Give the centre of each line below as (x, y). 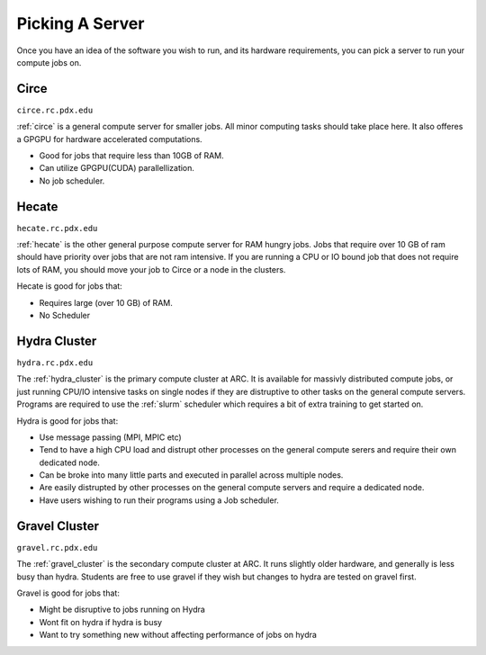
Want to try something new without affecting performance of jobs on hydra (178, 635)
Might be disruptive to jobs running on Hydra (122, 610)
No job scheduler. (72, 181)
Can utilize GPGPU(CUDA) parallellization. (117, 168)
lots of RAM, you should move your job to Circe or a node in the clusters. (151, 269)
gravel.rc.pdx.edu (57, 547)
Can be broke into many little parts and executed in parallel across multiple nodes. (191, 475)
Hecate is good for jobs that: (70, 286)
